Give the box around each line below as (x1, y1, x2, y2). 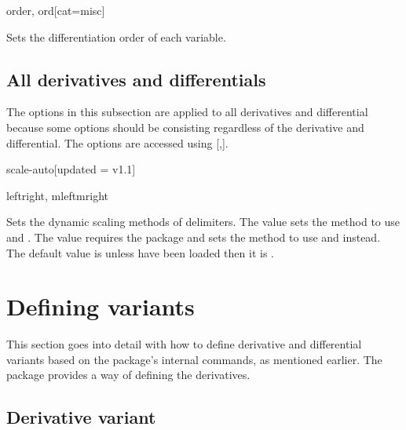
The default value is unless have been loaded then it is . (6, 244, 274, 261)
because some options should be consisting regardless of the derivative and (6, 118, 364, 135)
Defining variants (6, 290, 195, 322)
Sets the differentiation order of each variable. (6, 28, 226, 45)
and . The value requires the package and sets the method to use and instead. (6, 228, 381, 245)
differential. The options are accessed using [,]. (6, 134, 229, 151)
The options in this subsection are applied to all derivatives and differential (6, 104, 368, 120)
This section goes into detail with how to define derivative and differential (6, 336, 362, 352)
